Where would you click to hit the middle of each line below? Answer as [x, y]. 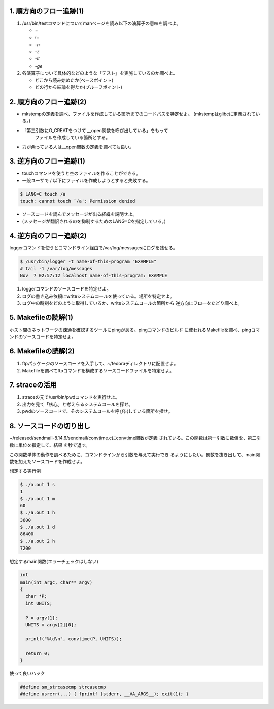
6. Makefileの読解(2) [42, 351]
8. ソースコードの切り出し [50, 426]
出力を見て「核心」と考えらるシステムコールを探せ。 [78, 404]
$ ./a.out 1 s [38, 484]
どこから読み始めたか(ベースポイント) [74, 80]
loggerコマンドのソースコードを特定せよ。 [66, 289]
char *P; [36, 596]
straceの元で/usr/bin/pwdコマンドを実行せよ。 [71, 397]
